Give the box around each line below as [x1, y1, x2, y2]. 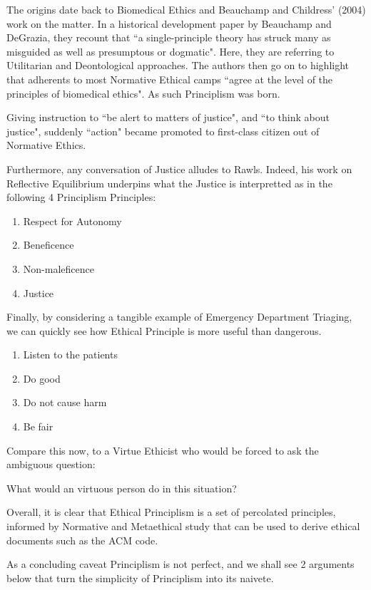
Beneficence [23, 237, 74, 252]
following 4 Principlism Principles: [6, 190, 156, 205]
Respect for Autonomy [23, 213, 122, 228]
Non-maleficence [23, 261, 94, 276]
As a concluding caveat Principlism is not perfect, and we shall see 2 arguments [6, 557, 355, 571]
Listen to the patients [23, 347, 118, 362]
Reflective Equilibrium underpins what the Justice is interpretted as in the [6, 175, 332, 190]
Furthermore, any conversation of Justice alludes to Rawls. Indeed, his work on [6, 161, 352, 176]
